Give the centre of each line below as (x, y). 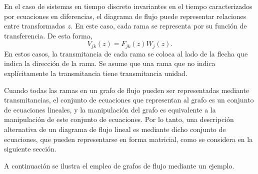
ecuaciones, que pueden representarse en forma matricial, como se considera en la (128, 139)
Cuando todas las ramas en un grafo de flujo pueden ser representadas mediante (127, 90)
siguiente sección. (30, 149)
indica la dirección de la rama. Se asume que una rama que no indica (110, 63)
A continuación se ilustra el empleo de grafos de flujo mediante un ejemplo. (119, 165)
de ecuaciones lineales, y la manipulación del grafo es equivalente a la (110, 109)
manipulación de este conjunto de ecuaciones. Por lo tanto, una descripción (119, 119)
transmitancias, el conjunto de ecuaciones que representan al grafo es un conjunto (129, 100)
